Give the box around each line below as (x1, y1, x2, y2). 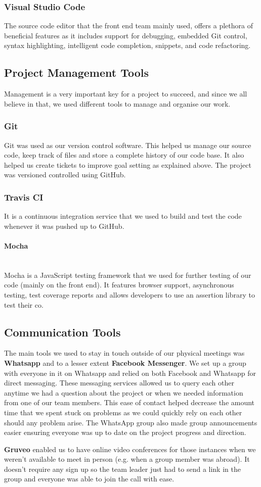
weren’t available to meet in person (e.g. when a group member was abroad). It (4, 454, 250, 464)
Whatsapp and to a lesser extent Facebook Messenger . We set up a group (4, 357, 246, 368)
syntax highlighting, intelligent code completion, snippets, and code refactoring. (4, 40, 251, 51)
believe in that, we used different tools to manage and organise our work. (4, 98, 231, 109)
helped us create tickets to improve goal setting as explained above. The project (4, 159, 251, 170)
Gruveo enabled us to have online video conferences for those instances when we (4, 444, 256, 454)
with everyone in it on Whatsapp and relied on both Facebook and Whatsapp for (4, 367, 256, 378)
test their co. (4, 299, 43, 310)
